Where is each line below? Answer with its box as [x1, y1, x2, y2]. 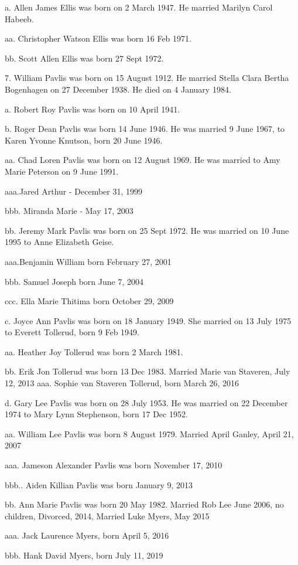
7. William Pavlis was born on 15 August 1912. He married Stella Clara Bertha [5, 72, 289, 84]
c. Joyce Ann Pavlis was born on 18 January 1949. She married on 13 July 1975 [5, 314, 292, 326]
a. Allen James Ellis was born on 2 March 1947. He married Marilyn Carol [5, 1, 273, 13]
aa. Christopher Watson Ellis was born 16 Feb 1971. [5, 32, 191, 45]
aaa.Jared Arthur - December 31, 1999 [5, 185, 143, 197]
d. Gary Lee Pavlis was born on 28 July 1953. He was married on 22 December [5, 396, 288, 409]
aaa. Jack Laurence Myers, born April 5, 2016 [5, 529, 169, 542]
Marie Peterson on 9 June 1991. [5, 165, 119, 177]
